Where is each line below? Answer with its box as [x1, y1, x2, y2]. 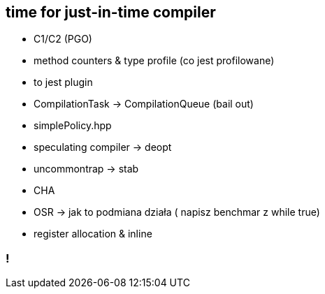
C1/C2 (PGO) [34, 33, 92, 45]
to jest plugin [34, 76, 93, 89]
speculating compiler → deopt [34, 141, 172, 154]
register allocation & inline [34, 228, 152, 240]
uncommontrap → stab [34, 163, 139, 175]
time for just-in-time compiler [6, 3, 216, 21]
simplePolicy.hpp [34, 119, 112, 132]
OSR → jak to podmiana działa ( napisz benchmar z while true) [34, 206, 320, 219]
